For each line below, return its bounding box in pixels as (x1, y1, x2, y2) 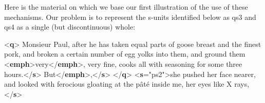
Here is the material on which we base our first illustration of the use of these (4, 2, 248, 12)
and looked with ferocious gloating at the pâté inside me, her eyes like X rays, (4, 79, 250, 89)
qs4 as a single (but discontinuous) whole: (4, 21, 136, 32)
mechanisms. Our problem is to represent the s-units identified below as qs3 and (4, 11, 256, 22)
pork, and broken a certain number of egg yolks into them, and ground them (4, 48, 245, 59)
